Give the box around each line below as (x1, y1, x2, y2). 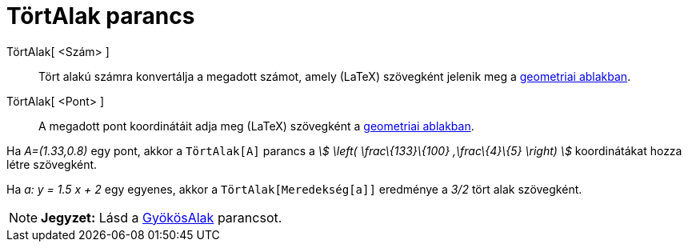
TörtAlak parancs (6, 2, 195, 30)
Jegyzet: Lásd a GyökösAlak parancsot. (41, 209, 282, 226)
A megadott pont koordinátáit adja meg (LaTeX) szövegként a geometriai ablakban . (38, 118, 474, 133)
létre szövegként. (6, 157, 98, 171)
